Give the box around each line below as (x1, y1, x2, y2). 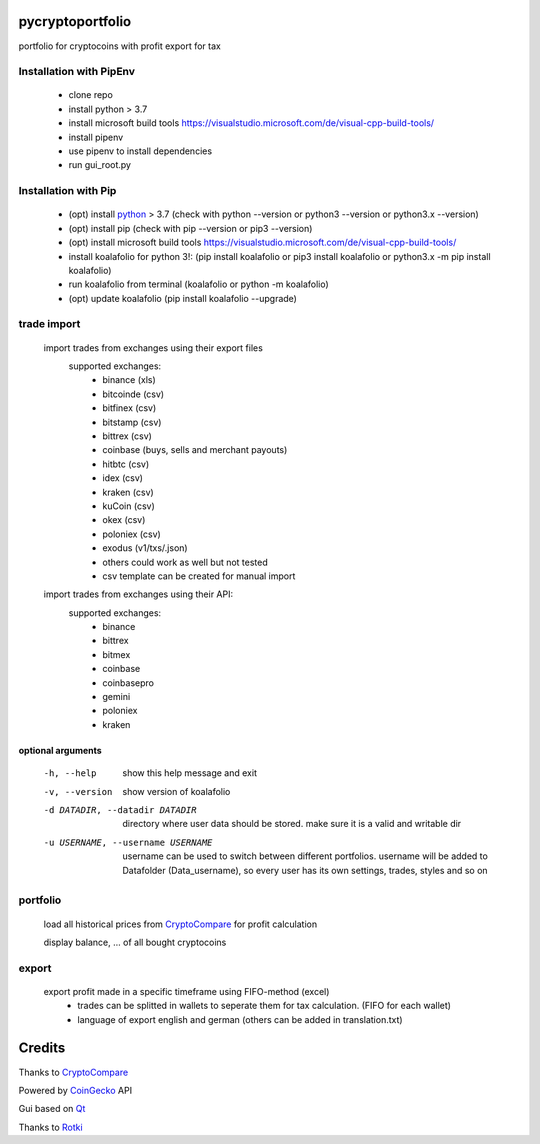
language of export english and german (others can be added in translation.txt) (77, 1013, 404, 1025)
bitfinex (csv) (102, 402, 157, 414)
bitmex (102, 648, 131, 660)
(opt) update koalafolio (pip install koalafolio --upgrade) (68, 292, 297, 304)
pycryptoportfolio (18, 13, 132, 30)
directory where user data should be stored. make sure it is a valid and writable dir (122, 818, 462, 830)
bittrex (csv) (102, 430, 152, 442)
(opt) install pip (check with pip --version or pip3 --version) (68, 222, 313, 234)
